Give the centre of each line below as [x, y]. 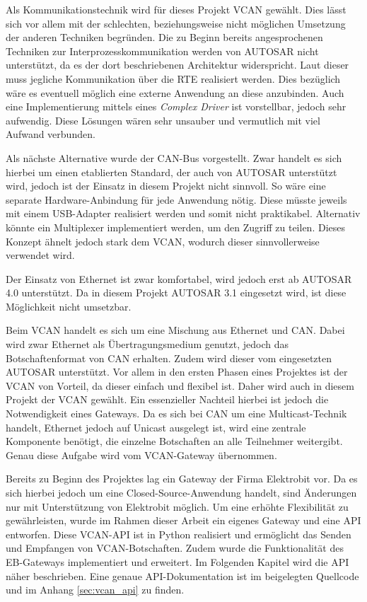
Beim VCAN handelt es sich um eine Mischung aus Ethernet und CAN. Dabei [175, 330]
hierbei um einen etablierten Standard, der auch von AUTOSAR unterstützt [171, 172]
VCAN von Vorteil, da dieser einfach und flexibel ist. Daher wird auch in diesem [180, 385]
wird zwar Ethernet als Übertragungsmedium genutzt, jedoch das [147, 344]
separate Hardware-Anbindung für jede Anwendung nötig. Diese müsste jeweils [176, 199]
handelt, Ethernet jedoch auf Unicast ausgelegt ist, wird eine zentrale [156, 427]
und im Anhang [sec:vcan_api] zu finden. [95, 590]
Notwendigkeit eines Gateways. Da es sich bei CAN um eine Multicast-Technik [176, 413]
